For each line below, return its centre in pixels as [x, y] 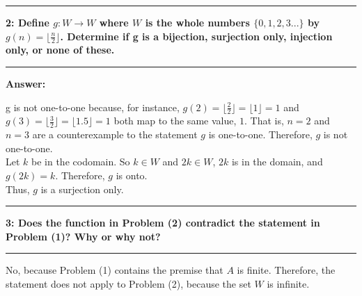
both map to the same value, [175, 121]
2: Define [27, 22]
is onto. [132, 175]
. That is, [264, 121]
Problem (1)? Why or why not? [83, 236]
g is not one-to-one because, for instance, [93, 107]
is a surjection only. [82, 189]
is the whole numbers [197, 22]
